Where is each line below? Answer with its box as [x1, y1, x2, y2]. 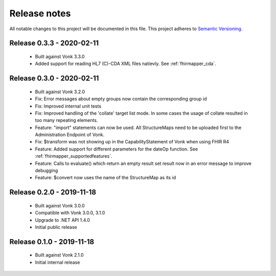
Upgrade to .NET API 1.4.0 [35, 217, 90, 223]
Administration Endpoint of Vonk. [35, 132, 105, 138]
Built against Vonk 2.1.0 [35, 252, 84, 258]
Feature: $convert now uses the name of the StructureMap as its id [35, 175, 176, 181]
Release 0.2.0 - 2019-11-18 [9, 188, 97, 197]
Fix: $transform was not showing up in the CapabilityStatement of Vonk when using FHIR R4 [35, 139, 229, 145]
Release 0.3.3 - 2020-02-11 [9, 39, 99, 48]
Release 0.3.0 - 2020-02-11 [9, 74, 99, 83]
